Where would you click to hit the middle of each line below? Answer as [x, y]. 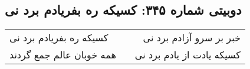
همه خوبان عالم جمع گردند [63, 55]
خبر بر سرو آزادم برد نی [192, 38]
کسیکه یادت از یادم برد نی [187, 55]
